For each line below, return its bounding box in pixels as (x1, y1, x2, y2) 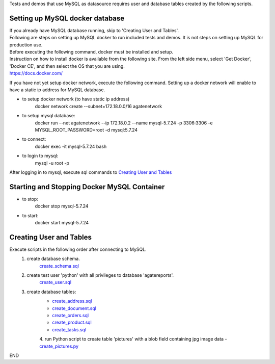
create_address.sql (52, 298, 92, 304)
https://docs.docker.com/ (9, 70, 63, 76)
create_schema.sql (39, 263, 79, 269)
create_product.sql (52, 319, 92, 326)
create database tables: (26, 289, 76, 295)
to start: (22, 212, 39, 219)
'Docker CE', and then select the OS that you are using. (9, 63, 125, 69)
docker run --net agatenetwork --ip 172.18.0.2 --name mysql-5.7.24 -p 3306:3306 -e (35, 120, 213, 126)
